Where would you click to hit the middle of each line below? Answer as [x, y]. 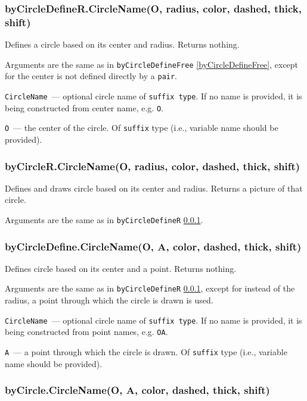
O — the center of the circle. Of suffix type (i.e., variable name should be [142, 128]
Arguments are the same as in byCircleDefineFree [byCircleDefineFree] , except [152, 64]
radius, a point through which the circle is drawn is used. [109, 300]
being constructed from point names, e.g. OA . [86, 332]
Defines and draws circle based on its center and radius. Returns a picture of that [154, 188]
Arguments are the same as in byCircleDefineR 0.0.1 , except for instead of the [150, 288]
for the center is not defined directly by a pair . [91, 76]
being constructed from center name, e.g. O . [84, 107]
